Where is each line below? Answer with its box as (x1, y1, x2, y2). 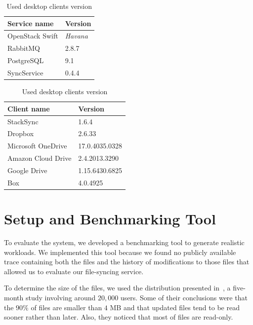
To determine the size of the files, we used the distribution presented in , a (4, 283, 231, 293)
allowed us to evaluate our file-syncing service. (4, 266, 144, 276)
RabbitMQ (7, 43, 40, 53)
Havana (65, 31, 88, 41)
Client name (7, 103, 50, 113)
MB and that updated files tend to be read (110, 302, 240, 312)
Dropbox (7, 128, 34, 139)
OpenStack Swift (7, 31, 58, 41)
